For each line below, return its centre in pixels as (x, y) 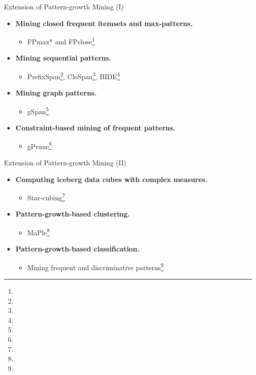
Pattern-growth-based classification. (78, 249)
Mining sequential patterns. (63, 58)
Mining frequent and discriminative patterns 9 (96, 266)
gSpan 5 (38, 110)
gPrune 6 (40, 145)
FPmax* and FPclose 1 (61, 41)
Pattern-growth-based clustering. (73, 214)
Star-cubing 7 (46, 197)
